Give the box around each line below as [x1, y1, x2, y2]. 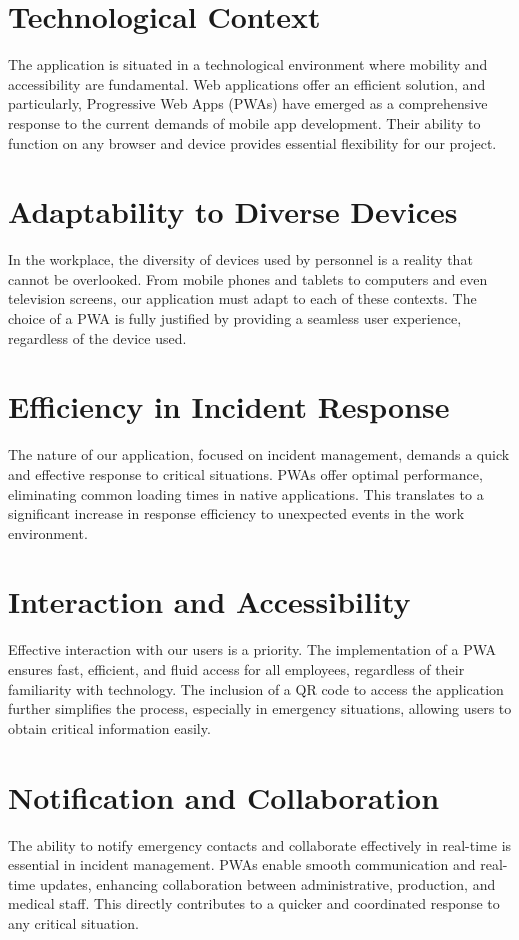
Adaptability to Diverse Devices [8, 191, 458, 232]
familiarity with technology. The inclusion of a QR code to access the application [8, 678, 504, 699]
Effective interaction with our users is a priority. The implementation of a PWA [8, 639, 497, 660]
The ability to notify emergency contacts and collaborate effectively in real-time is [8, 834, 512, 855]
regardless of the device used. [8, 327, 187, 348]
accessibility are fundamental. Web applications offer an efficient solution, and [8, 73, 486, 94]
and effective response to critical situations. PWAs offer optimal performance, [8, 463, 483, 484]
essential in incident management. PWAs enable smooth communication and [8, 854, 476, 875]
